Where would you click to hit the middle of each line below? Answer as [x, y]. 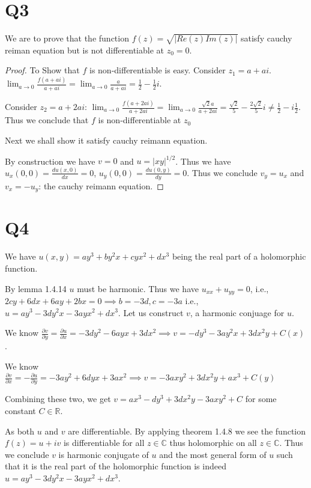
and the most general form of [213, 454]
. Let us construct [151, 312]
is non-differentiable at [140, 120]
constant [20, 411]
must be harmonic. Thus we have [138, 288]
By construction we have [50, 161]
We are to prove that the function [67, 38]
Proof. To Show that [42, 70]
